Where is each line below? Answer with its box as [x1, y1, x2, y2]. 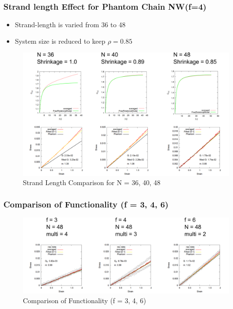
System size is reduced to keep [15, 35, 106, 46]
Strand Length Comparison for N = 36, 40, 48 [23, 177, 161, 188]
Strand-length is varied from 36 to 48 [15, 19, 126, 30]
